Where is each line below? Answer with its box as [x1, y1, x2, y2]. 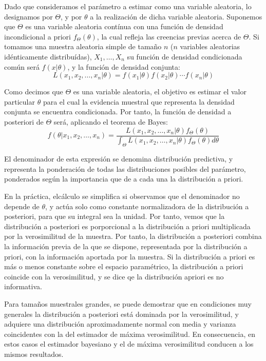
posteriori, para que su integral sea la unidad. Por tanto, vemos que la [4, 211, 225, 222]
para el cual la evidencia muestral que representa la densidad [43, 96, 235, 107]
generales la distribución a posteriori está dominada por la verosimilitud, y [4, 308, 239, 319]
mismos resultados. [4, 348, 64, 359]
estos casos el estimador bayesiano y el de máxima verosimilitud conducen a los [4, 338, 254, 349]
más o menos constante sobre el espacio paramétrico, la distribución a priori [4, 261, 243, 272]
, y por [61, 11, 82, 22]
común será [4, 61, 40, 72]
